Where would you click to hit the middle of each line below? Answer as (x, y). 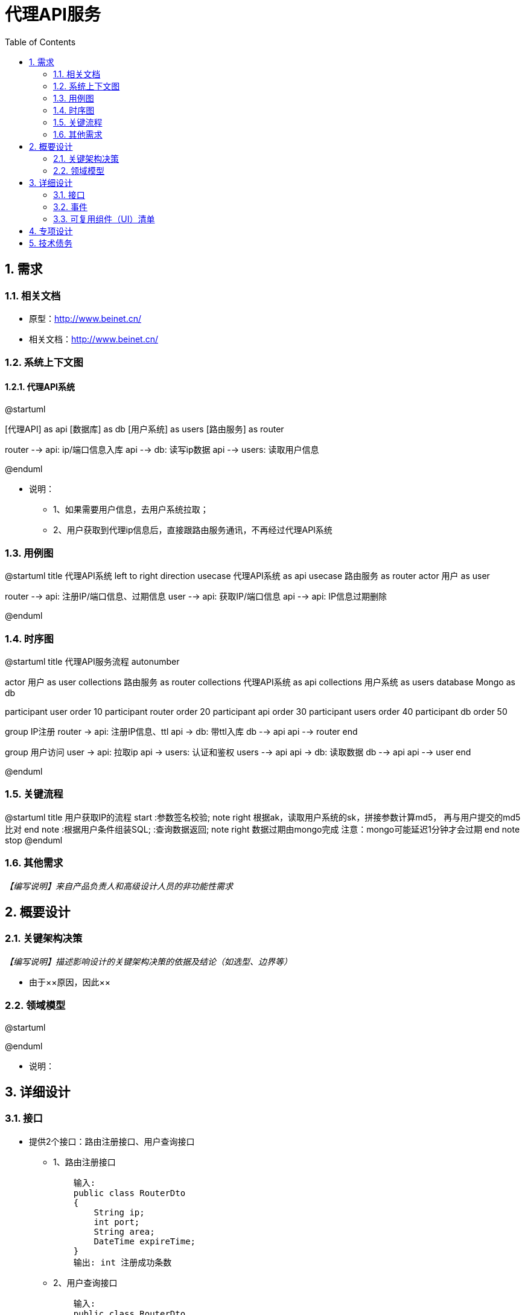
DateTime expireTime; (145, 1241)
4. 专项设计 (51, 231)
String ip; (119, 1212)
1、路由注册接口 (84, 1162)
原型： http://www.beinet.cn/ (85, 318)
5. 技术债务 (51, 243)
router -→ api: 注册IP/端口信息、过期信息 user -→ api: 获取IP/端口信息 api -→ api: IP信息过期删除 (196, 597)
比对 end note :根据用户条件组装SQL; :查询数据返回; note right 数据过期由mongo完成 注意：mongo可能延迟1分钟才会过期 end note (262, 829)
